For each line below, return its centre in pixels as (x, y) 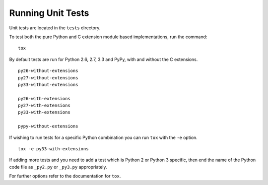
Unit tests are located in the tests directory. (55, 28)
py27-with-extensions (44, 106)
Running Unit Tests (49, 13)
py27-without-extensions (48, 78)
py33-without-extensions (48, 85)
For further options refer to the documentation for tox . (65, 176)
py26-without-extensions (48, 71)
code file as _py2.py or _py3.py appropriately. (58, 167)
